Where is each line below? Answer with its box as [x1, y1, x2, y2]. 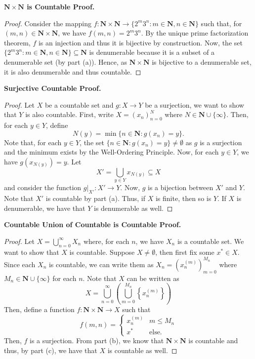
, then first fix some [155, 246, 214, 257]
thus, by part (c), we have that [4, 345, 97, 355]
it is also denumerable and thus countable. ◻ [4, 66, 141, 77]
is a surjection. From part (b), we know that [29, 335, 164, 346]
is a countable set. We [177, 236, 244, 246]
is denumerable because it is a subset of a [89, 47, 215, 57]
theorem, [4, 37, 31, 47]
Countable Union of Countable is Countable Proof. [4, 219, 181, 230]
